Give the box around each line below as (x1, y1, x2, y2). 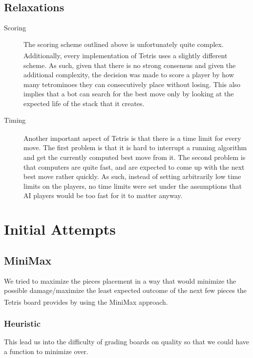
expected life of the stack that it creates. (23, 98, 145, 109)
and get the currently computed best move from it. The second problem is (23, 152, 246, 162)
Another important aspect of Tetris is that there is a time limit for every (23, 133, 241, 143)
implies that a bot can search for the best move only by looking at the (23, 89, 234, 99)
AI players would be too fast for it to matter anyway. (23, 190, 183, 201)
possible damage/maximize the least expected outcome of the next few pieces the (4, 285, 247, 295)
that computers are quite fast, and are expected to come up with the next (23, 161, 245, 172)
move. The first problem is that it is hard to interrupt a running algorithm (23, 142, 247, 153)
